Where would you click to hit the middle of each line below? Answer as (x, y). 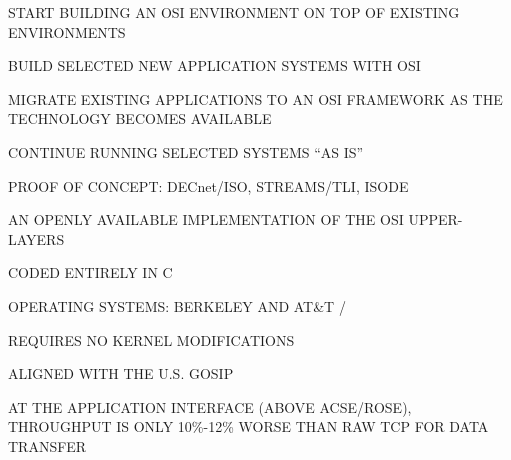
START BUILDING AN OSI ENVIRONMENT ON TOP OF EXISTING (234, 12)
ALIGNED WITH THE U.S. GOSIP (121, 373)
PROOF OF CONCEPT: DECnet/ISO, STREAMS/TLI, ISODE (208, 185)
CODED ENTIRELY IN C (90, 272)
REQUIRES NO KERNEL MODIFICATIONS (151, 339)
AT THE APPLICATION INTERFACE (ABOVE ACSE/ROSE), (210, 406)
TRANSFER (47, 445)
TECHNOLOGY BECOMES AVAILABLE (140, 118)
